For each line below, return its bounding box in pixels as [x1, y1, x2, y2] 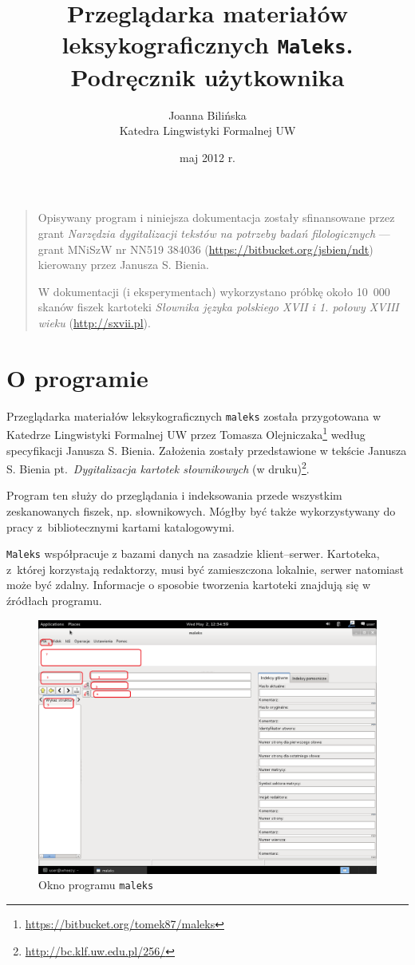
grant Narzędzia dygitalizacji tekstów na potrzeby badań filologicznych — [38, 225, 390, 241]
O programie [6, 361, 148, 394]
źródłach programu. [6, 592, 102, 609]
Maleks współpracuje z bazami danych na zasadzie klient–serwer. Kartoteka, [6, 545, 380, 562]
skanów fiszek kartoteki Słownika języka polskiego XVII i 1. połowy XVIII [38, 299, 399, 315]
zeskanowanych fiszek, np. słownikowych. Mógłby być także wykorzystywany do [6, 503, 396, 520]
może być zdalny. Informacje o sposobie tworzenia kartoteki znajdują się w [6, 576, 371, 593]
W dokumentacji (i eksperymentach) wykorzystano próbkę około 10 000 [38, 283, 390, 299]
